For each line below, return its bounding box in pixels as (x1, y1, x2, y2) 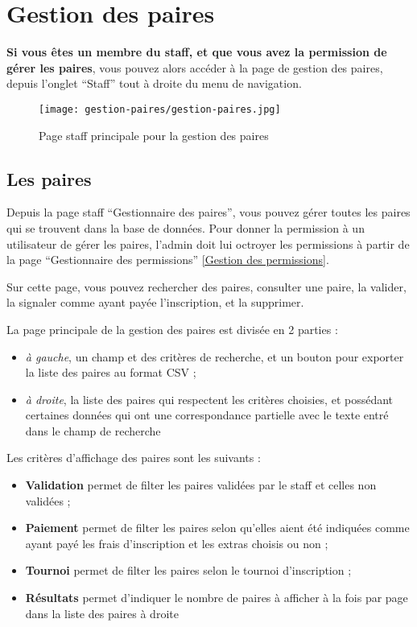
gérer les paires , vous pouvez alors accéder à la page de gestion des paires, (6, 59, 383, 76)
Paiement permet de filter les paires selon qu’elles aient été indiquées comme (25, 519, 410, 536)
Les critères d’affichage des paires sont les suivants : (6, 449, 261, 466)
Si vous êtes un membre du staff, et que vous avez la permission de (6, 43, 387, 60)
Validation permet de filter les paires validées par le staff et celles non (25, 476, 377, 493)
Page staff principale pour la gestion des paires (39, 126, 269, 143)
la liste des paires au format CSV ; (25, 364, 196, 381)
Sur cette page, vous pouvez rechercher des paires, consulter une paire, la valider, (6, 278, 407, 295)
